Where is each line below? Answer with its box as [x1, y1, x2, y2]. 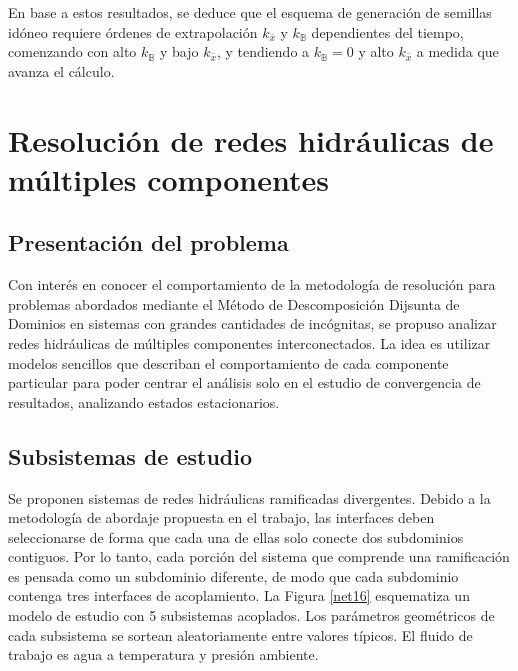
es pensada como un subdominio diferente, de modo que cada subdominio [8, 565, 459, 586]
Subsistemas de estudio [8, 440, 253, 471]
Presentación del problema [8, 227, 289, 258]
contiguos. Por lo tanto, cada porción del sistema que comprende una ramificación [8, 546, 510, 567]
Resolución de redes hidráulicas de [8, 119, 494, 160]
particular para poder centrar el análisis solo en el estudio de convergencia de [8, 372, 481, 393]
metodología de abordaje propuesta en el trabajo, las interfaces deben [8, 507, 435, 528]
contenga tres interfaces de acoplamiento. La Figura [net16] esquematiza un [8, 585, 470, 606]
